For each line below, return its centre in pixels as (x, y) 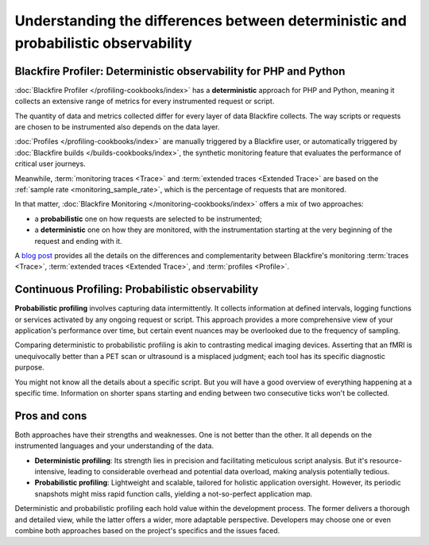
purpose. (29, 367)
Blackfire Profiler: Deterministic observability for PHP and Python (180, 71)
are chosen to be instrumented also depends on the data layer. (117, 127)
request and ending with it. (78, 241)
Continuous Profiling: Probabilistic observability (137, 290)
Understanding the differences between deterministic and (211, 21)
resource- (386, 460)
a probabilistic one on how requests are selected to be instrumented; (148, 218)
